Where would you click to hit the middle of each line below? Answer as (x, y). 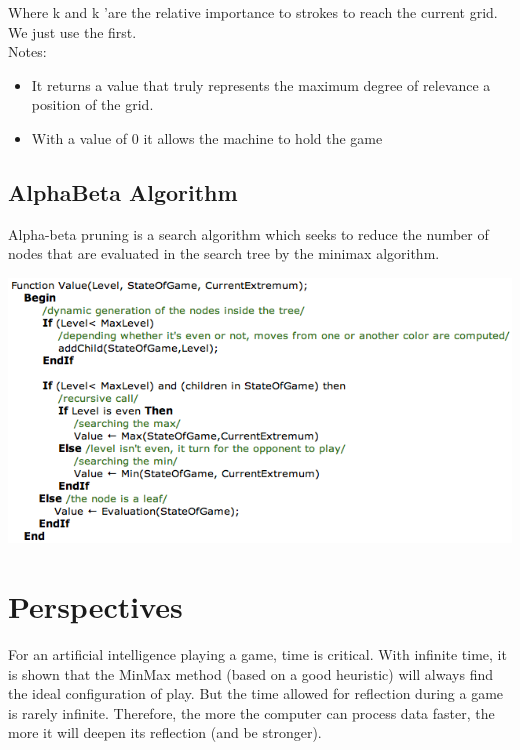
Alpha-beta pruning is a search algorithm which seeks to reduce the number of (248, 233)
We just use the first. (72, 31)
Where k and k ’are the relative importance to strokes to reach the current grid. (253, 12)
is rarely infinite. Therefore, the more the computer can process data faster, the (251, 712)
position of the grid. (92, 104)
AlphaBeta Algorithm (123, 191)
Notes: (27, 51)
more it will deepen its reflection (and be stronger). (165, 732)
